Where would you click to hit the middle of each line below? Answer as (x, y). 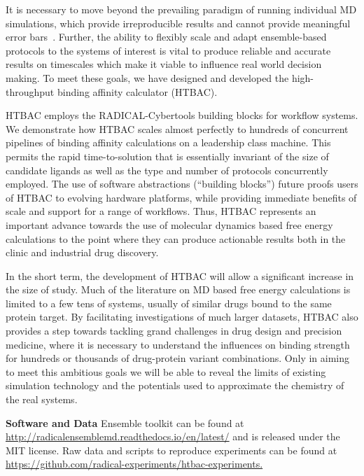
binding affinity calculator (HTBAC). (137, 91)
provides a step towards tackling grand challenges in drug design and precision (174, 331)
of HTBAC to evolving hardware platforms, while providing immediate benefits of (181, 197)
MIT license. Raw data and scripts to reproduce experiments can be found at (171, 450)
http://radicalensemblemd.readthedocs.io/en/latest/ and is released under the (173, 436)
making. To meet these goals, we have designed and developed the (147, 77)
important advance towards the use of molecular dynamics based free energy (169, 224)
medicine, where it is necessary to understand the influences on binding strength (178, 344)
